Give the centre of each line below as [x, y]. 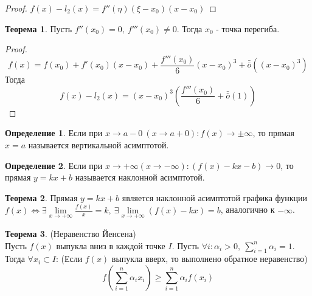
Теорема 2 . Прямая [41, 197]
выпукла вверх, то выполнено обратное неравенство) [210, 259]
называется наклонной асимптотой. [140, 177]
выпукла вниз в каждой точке [111, 245]
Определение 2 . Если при [54, 165]
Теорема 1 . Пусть [39, 28]
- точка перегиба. [248, 28]
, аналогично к [248, 209]
